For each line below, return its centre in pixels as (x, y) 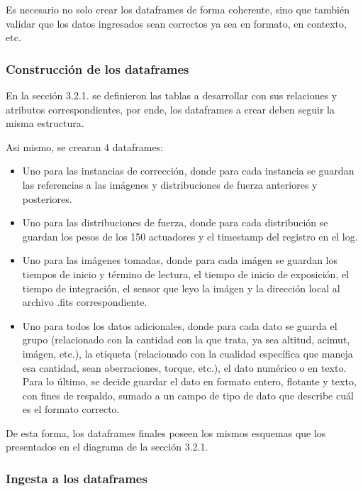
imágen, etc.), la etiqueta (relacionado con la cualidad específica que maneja (188, 353)
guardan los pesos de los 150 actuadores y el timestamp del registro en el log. (190, 236)
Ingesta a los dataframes (77, 478)
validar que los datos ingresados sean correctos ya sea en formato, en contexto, (176, 23)
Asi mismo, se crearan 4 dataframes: (85, 147)
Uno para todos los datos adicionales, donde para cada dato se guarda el (180, 325)
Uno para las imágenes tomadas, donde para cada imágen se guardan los (180, 260)
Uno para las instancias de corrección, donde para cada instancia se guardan (188, 171)
